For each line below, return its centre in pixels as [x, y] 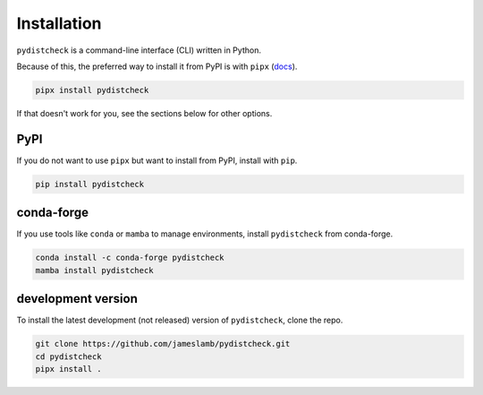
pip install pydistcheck [90, 184]
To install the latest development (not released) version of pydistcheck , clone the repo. [180, 320]
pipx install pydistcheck [92, 90]
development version [77, 299]
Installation [59, 23]
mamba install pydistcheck [94, 270]
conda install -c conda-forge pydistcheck [130, 258]
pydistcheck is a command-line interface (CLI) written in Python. [139, 50]
